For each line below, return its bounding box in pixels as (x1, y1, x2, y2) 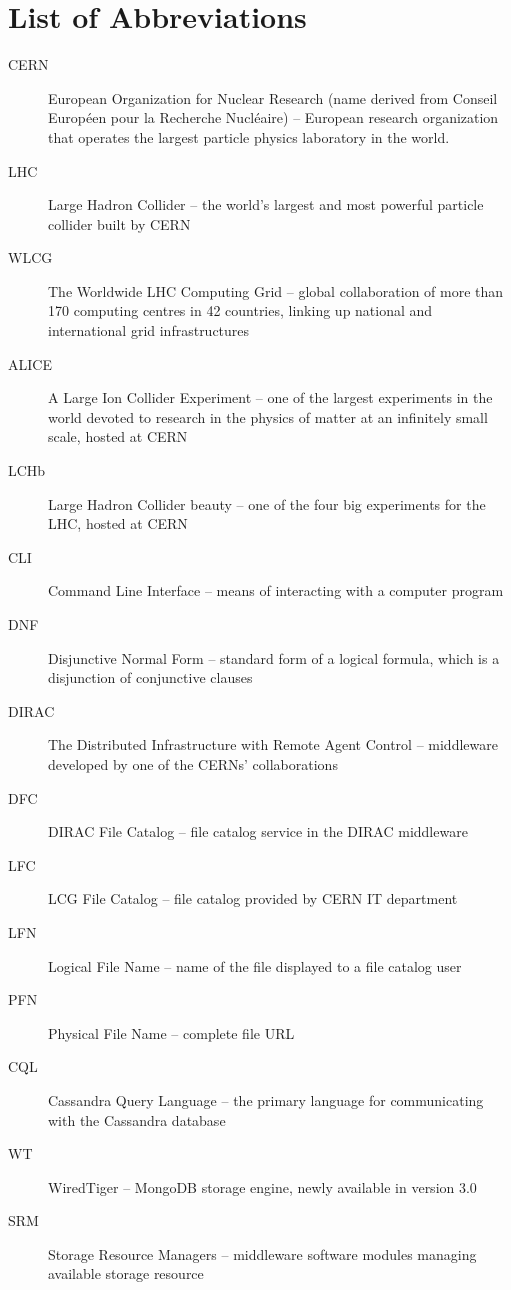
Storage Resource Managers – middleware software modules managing (48, 1243, 477, 1264)
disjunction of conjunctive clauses (48, 667, 253, 688)
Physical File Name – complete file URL (48, 1022, 295, 1043)
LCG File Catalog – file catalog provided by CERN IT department (48, 888, 458, 909)
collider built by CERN (48, 213, 191, 234)
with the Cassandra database (48, 1109, 226, 1130)
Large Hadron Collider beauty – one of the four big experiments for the (48, 493, 486, 514)
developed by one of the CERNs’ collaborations (48, 753, 338, 774)
